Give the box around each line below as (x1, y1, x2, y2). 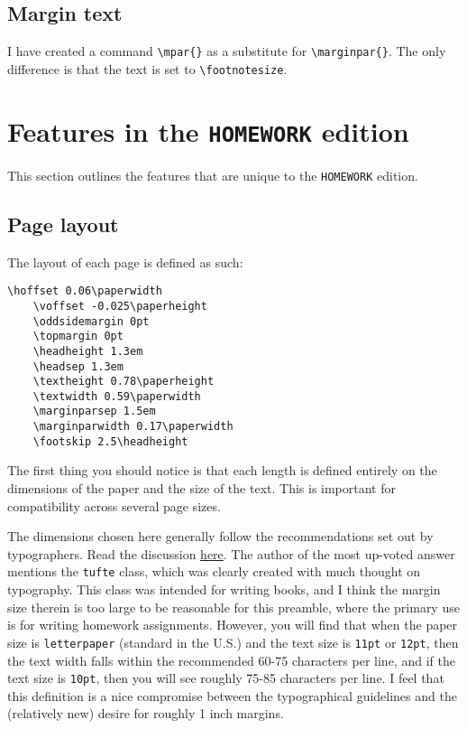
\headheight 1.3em (32, 344, 143, 358)
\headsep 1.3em (32, 360, 124, 373)
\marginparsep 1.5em (32, 405, 156, 418)
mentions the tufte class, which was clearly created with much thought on (7, 562, 421, 581)
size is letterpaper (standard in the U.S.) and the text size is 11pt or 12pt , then (7, 632, 459, 651)
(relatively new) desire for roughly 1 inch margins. (7, 704, 284, 723)
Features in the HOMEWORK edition (7, 112, 409, 149)
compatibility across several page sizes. (7, 496, 221, 515)
